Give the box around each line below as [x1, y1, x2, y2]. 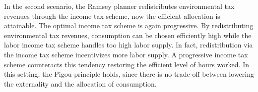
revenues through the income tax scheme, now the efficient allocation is [4, 10, 220, 21]
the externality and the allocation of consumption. [4, 78, 157, 89]
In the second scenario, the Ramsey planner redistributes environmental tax [4, 1, 235, 11]
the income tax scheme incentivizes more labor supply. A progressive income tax [4, 49, 248, 59]
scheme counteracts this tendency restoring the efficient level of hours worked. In [4, 59, 250, 69]
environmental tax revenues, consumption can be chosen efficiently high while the [4, 30, 252, 40]
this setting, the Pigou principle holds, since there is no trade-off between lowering [4, 69, 254, 79]
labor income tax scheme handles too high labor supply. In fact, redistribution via [4, 40, 253, 50]
